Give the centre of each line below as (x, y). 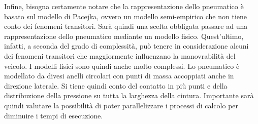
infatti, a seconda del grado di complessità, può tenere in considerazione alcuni (126, 46)
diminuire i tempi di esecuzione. (54, 115)
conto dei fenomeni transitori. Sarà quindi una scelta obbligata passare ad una (126, 26)
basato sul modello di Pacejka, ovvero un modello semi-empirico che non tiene (126, 16)
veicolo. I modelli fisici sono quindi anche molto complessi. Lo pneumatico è (122, 66)
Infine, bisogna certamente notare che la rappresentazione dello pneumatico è (124, 6)
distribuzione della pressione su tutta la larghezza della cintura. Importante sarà (129, 95)
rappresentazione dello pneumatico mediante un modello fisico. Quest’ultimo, (124, 36)
